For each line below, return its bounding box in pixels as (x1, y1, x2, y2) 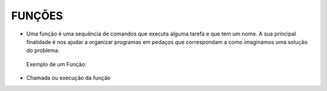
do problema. (26, 47, 60, 54)
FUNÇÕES (11, 9, 63, 22)
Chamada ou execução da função (26, 74, 111, 81)
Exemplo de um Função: (26, 60, 87, 67)
